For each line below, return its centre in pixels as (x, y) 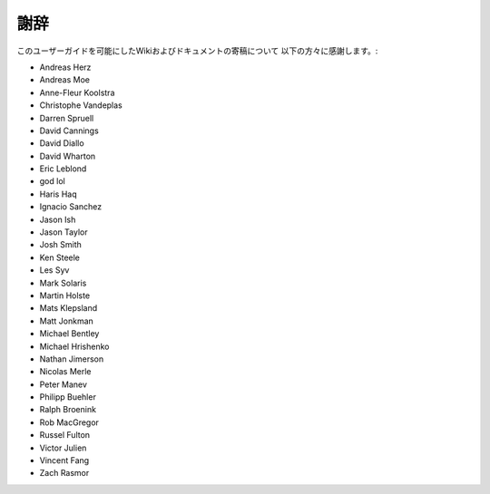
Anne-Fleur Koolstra (77, 92)
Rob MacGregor (69, 422)
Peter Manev (64, 384)
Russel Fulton (65, 435)
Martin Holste (65, 295)
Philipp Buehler (68, 397)
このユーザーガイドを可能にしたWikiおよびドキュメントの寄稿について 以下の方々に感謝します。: (197, 51)
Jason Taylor (64, 232)
